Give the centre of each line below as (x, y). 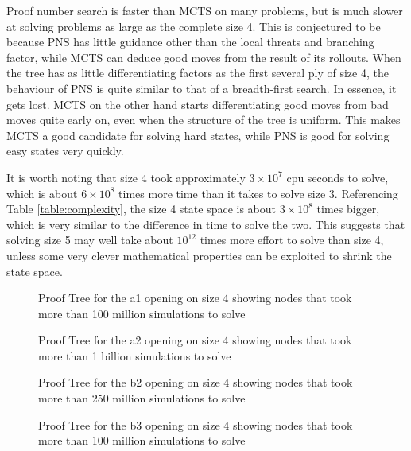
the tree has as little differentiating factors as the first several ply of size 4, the (198, 73)
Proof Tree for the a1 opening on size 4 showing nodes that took (195, 298)
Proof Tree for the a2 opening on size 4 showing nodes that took (195, 340)
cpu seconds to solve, (337, 177)
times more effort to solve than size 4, (292, 240)
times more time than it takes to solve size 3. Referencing (258, 193)
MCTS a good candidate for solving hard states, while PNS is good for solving (198, 135)
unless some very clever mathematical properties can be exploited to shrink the (199, 255)
